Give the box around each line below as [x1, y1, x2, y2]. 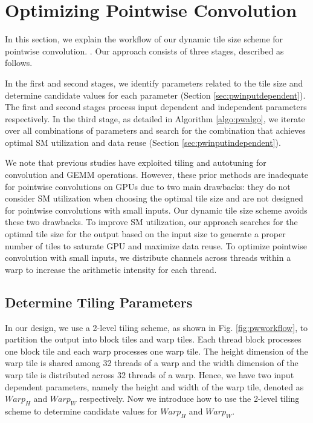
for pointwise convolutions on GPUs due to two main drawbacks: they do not [5, 180, 291, 192]
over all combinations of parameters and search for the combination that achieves [5, 124, 306, 137]
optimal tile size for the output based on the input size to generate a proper [5, 228, 286, 240]
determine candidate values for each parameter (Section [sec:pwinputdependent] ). [5, 88, 306, 101]
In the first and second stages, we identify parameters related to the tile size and [5, 76, 303, 89]
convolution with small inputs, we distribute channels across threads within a [5, 251, 291, 264]
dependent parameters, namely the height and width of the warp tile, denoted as [5, 380, 304, 393]
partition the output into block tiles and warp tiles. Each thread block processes [5, 333, 302, 346]
